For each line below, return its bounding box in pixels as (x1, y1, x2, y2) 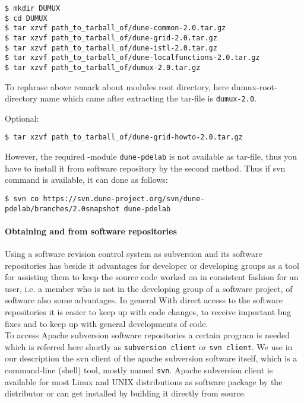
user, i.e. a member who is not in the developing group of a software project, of (5, 282, 293, 294)
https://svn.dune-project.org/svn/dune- (43, 194, 205, 203)
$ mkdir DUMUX (5, 4, 61, 12)
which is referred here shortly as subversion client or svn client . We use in (5, 340, 293, 353)
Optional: (5, 112, 39, 124)
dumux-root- (231, 80, 277, 93)
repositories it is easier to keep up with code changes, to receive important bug (5, 306, 292, 318)
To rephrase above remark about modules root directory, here (5, 80, 229, 93)
